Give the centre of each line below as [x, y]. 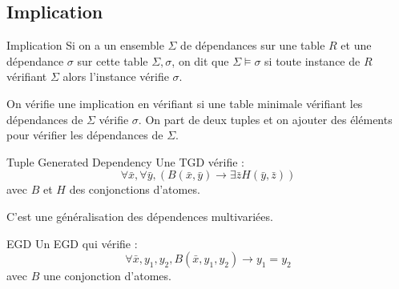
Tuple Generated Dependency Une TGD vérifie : [126, 161]
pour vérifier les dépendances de [85, 135]
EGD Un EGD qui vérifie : [72, 243]
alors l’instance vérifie [116, 76]
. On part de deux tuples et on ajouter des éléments [265, 119]
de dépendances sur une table [253, 45]
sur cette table [113, 60]
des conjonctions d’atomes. [135, 189]
